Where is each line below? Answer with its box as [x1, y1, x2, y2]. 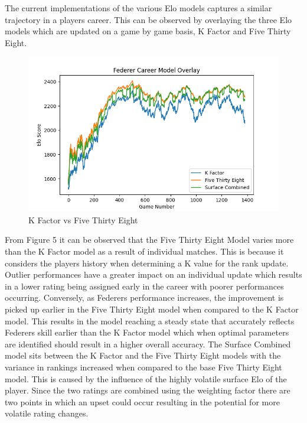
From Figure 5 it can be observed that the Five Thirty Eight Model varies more [5, 233, 294, 246]
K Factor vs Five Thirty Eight [28, 213, 138, 226]
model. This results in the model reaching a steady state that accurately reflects [5, 314, 295, 327]
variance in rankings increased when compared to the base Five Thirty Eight [5, 360, 282, 373]
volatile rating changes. [5, 407, 89, 419]
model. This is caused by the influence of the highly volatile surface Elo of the [5, 372, 287, 385]
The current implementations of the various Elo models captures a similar [5, 2, 272, 14]
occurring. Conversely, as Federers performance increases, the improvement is [5, 291, 284, 304]
